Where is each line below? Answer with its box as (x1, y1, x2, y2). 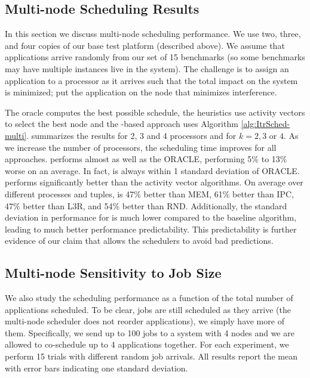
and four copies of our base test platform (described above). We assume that (5, 39, 285, 51)
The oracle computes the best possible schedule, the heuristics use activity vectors (5, 106, 305, 118)
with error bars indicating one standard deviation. (5, 361, 188, 374)
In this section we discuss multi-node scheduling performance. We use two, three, (5, 27, 301, 40)
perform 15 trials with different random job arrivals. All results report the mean (5, 350, 297, 362)
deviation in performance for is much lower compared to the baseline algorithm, (5, 211, 297, 224)
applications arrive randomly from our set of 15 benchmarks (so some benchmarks (5, 51, 305, 63)
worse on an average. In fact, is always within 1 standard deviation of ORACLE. (5, 164, 300, 176)
